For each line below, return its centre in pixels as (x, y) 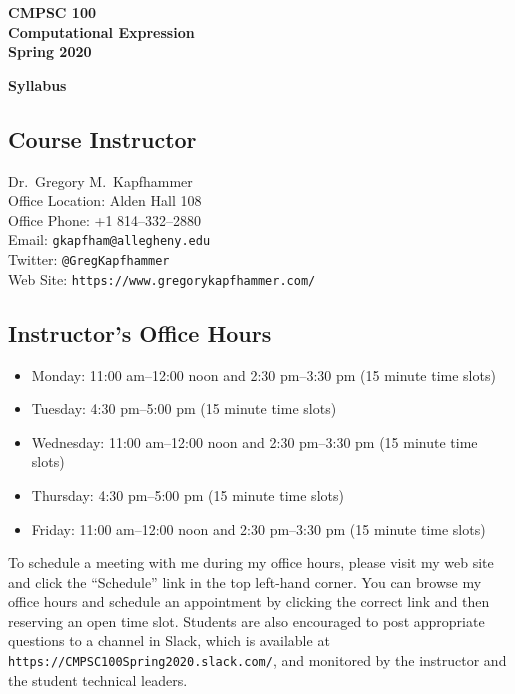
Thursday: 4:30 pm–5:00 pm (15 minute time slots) (187, 494)
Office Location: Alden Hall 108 (105, 200)
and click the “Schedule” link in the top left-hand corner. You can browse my (245, 581)
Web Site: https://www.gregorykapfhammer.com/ (162, 278)
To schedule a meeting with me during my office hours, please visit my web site (251, 562)
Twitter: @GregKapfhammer (89, 259)
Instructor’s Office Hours (140, 332)
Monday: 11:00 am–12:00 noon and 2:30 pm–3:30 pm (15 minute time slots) (263, 374)
